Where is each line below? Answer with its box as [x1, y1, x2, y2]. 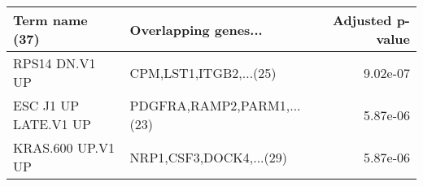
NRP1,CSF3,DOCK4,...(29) [129, 147, 287, 167]
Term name [13, 11, 88, 29]
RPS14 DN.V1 [13, 54, 96, 72]
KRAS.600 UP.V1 [13, 138, 115, 157]
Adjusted [332, 11, 392, 29]
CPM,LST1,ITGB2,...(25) [129, 63, 277, 82]
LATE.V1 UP [13, 115, 91, 133]
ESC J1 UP [13, 96, 80, 115]
